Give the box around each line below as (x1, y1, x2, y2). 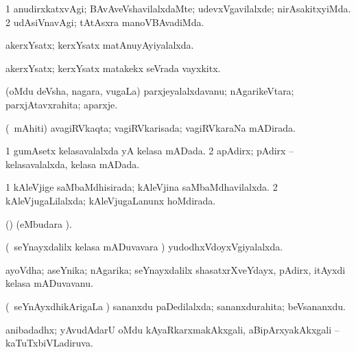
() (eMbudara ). (5, 216, 72, 231)
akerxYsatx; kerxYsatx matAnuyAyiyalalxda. (5, 38, 194, 52)
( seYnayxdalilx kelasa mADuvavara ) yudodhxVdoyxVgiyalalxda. (5, 239, 283, 254)
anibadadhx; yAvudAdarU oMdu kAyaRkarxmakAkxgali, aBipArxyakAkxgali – (5, 322, 340, 336)
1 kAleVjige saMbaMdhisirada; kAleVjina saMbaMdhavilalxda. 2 (5, 180, 278, 194)
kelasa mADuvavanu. (5, 276, 93, 290)
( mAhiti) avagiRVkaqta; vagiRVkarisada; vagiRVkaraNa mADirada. (5, 120, 296, 134)
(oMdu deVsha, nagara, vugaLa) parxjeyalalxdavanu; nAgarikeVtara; (5, 84, 294, 98)
